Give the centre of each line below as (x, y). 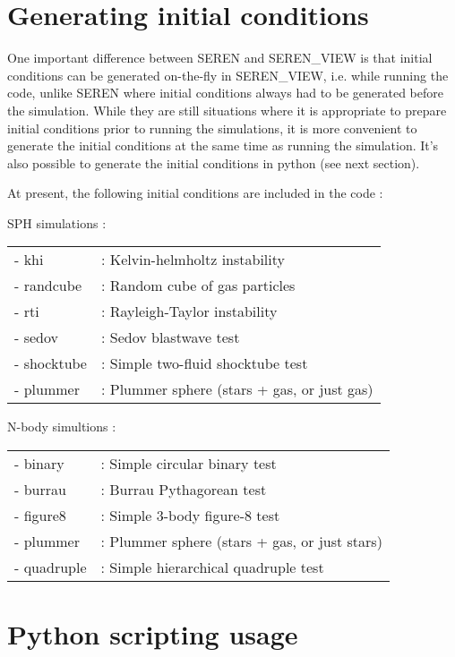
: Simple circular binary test (189, 464)
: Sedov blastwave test (170, 337)
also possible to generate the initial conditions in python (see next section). (214, 162)
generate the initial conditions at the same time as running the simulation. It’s (223, 145)
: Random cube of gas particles (198, 286)
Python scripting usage (153, 634)
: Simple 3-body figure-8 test (190, 516)
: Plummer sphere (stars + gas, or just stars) (241, 542)
